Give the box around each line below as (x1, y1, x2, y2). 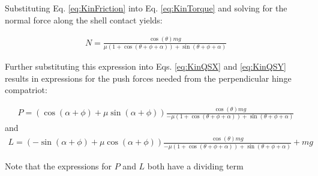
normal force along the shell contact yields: (5, 13, 163, 26)
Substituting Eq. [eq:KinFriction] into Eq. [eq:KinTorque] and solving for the (5, 2, 287, 14)
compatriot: (5, 83, 47, 96)
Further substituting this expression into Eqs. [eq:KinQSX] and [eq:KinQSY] (5, 59, 286, 72)
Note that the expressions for (5, 159, 112, 172)
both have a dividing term (147, 159, 244, 172)
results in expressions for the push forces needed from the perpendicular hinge (5, 71, 292, 84)
